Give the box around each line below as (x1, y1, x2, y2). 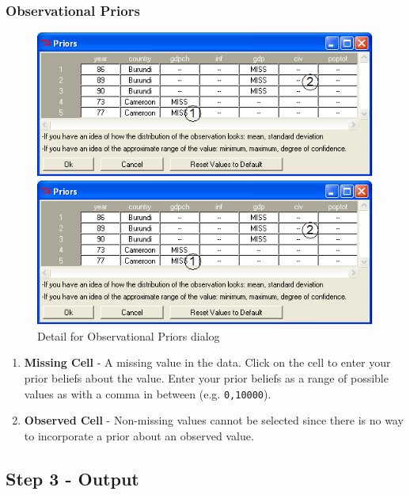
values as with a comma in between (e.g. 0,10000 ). (24, 385, 271, 402)
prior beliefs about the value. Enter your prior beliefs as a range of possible (24, 369, 389, 386)
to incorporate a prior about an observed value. (24, 427, 254, 444)
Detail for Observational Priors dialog (37, 327, 220, 344)
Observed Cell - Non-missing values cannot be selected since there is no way (24, 412, 404, 428)
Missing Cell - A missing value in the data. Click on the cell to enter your (24, 354, 391, 371)
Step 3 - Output (6, 466, 139, 490)
